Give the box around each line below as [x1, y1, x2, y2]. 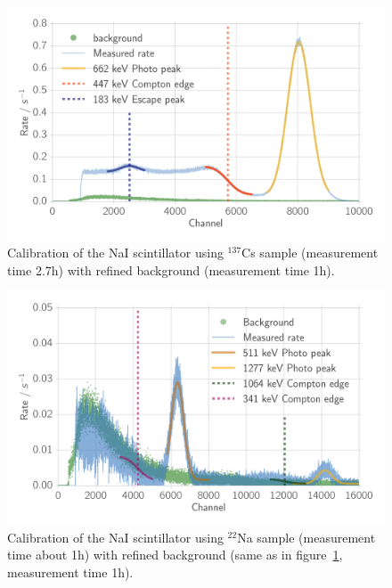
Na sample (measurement [237, 527, 376, 546]
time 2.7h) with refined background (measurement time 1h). [7, 260, 335, 279]
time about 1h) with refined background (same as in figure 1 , [7, 545, 343, 564]
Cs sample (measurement [241, 243, 379, 262]
